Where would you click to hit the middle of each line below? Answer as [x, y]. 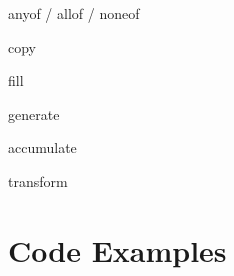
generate [34, 113]
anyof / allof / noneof [74, 13]
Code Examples [117, 249]
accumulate [42, 147]
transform [38, 180]
